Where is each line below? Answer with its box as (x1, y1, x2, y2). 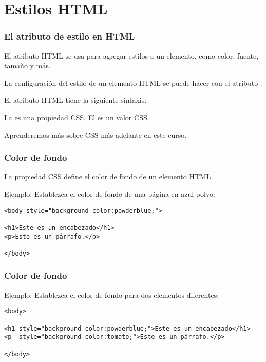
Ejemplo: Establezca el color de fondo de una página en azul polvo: (4, 188, 215, 199)
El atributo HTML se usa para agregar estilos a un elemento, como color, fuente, (4, 50, 259, 61)
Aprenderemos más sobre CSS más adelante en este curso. (4, 129, 187, 140)
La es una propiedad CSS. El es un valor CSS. (4, 112, 149, 122)
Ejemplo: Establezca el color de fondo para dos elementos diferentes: (4, 289, 219, 300)
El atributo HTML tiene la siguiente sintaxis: (4, 95, 147, 105)
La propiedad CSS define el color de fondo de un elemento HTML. (4, 171, 213, 182)
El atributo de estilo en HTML (4, 30, 135, 43)
